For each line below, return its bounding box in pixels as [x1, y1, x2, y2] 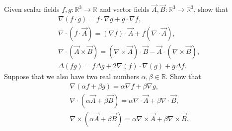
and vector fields [99, 4, 150, 14]
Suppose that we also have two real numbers [4, 71, 139, 81]
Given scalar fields [4, 4, 60, 14]
